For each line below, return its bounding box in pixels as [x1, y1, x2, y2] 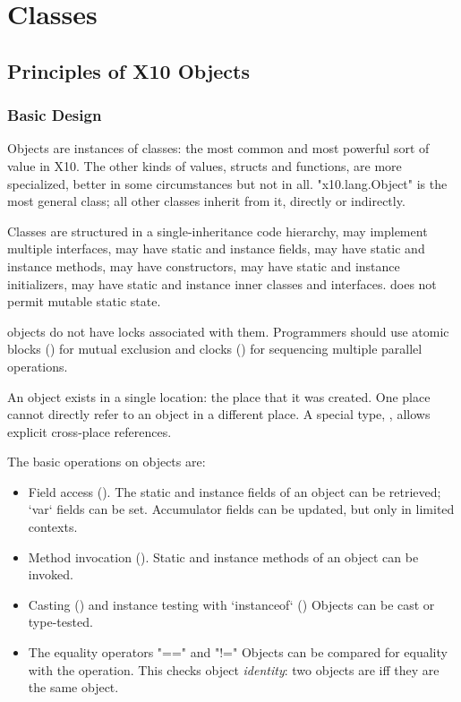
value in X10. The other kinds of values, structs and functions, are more [7, 156, 402, 175]
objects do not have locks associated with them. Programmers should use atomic [7, 321, 449, 340]
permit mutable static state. [7, 292, 161, 311]
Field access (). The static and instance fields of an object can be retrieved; [28, 482, 441, 501]
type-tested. [28, 612, 93, 631]
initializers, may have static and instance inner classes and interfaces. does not [7, 274, 437, 293]
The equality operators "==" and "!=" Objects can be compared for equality [28, 643, 448, 662]
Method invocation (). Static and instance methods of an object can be [28, 547, 419, 566]
